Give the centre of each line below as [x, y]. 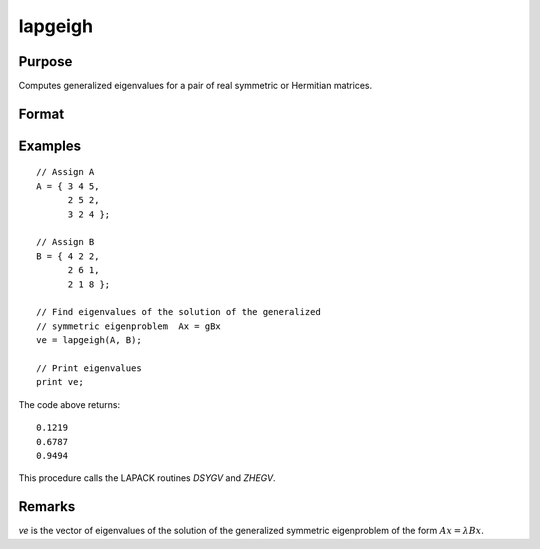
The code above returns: [69, 404]
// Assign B [65, 242]
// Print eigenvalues [89, 368]
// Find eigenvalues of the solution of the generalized [179, 312]
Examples [50, 145]
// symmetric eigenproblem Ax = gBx [129, 326]
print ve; [60, 382]
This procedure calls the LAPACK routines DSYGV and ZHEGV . [147, 478]
